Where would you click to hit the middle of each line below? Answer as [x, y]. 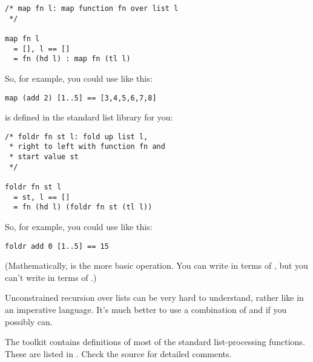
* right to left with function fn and [87, 147]
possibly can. [29, 321]
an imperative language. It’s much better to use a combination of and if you [146, 310]
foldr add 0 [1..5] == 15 [57, 246]
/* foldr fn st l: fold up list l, [77, 137]
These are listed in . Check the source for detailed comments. [118, 353]
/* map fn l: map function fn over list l [92, 8]
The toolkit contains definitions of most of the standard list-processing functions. [155, 342]
